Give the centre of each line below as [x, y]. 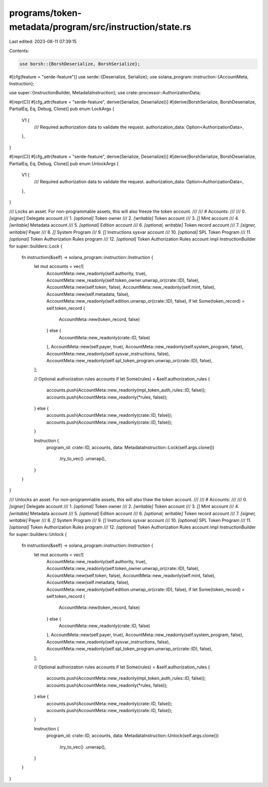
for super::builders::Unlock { [38, 534]
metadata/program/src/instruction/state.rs [100, 27]
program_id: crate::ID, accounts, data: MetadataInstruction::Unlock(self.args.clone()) [133, 736]
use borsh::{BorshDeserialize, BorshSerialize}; [80, 64]
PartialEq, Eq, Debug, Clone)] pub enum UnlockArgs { [64, 163]
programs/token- [45, 13]
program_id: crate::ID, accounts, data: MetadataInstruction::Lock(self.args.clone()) [130, 447]
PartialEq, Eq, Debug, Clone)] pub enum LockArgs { [62, 109]
